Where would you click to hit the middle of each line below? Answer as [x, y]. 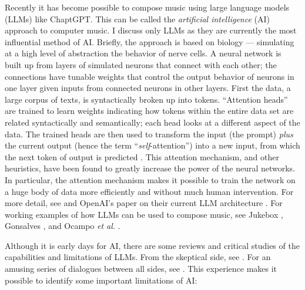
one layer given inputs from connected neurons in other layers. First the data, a [148, 88]
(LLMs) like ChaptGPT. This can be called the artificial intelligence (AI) [138, 18]
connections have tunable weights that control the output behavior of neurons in [150, 76]
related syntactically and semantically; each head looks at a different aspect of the [152, 122]
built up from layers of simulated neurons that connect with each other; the [141, 64]
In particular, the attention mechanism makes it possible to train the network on [150, 179]
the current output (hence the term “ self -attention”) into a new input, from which [152, 145]
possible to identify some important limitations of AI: [101, 280]
